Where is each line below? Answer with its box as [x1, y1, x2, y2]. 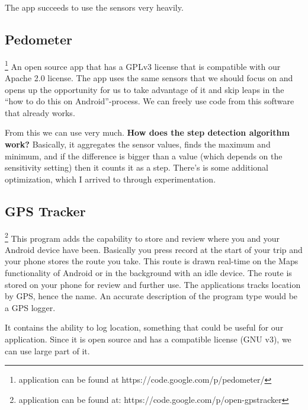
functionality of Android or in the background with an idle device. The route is [5, 267, 292, 279]
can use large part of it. [5, 344, 90, 357]
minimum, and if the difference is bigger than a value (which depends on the [5, 149, 283, 162]
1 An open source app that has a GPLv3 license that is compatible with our [5, 58, 281, 72]
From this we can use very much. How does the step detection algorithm [5, 126, 290, 139]
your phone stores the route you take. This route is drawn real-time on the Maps [5, 255, 299, 267]
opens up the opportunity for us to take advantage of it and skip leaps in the [5, 83, 284, 95]
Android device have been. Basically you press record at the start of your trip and [5, 243, 303, 255]
